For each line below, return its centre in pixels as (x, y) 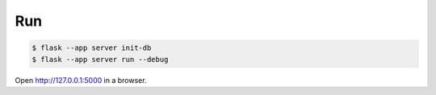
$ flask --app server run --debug (100, 59)
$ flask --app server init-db (92, 48)
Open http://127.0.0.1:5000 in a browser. (81, 80)
